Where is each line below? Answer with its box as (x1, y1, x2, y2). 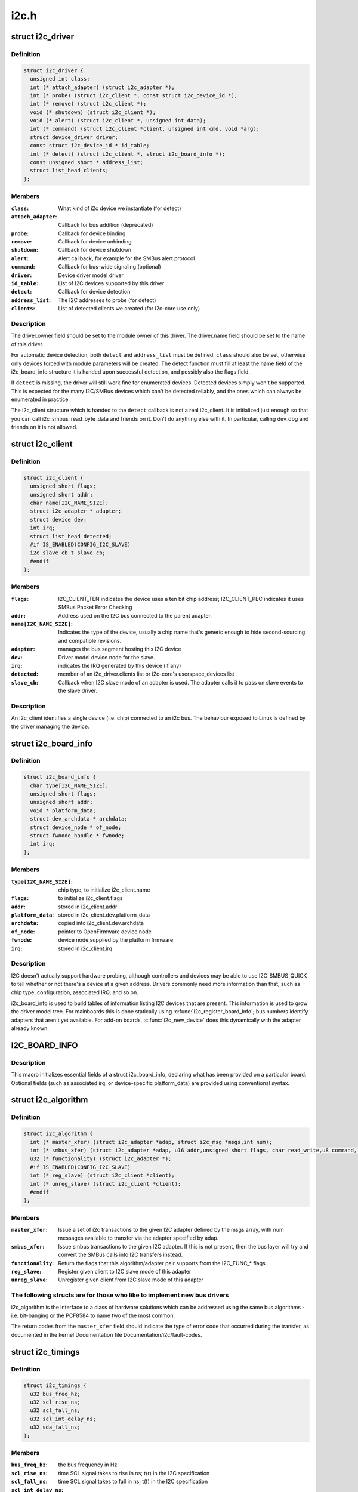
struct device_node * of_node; (30, 824, 122, 831)
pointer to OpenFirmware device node (58, 928, 152, 935)
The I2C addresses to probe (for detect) (58, 296, 156, 304)
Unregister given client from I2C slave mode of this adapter (58, 1276, 204, 1283)
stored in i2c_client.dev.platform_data (58, 911, 150, 918)
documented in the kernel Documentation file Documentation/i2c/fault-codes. (11, 1331, 202, 1338)
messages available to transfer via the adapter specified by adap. (58, 1234, 219, 1241)
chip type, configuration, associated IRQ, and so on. (11, 988, 138, 996)
